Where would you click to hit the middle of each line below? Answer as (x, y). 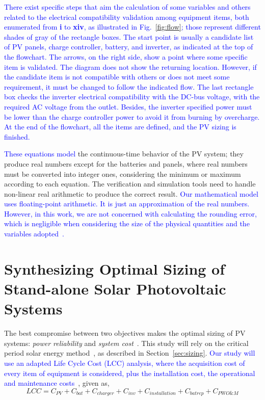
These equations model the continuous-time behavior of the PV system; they (124, 154)
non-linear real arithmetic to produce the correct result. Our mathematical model (131, 193)
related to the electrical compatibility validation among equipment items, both (127, 17)
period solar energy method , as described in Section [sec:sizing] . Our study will (130, 353)
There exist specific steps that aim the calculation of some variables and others (127, 7)
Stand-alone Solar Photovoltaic (115, 289)
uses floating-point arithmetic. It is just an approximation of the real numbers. (127, 204)
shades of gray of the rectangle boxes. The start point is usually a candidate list (129, 36)
